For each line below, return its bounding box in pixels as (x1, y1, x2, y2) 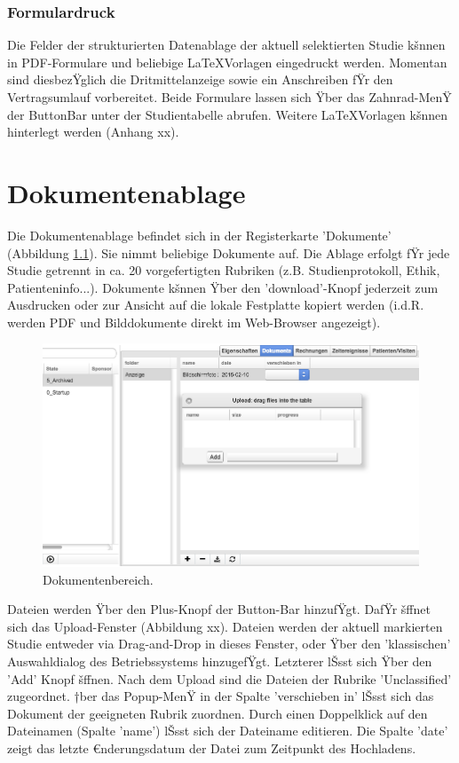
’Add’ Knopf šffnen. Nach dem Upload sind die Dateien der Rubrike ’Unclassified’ (7, 669, 452, 688)
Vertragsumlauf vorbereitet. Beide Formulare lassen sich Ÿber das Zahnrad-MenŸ (7, 88, 452, 106)
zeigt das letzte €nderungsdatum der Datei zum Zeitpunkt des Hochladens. (7, 739, 416, 758)
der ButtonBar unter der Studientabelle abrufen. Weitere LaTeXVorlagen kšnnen (7, 105, 448, 123)
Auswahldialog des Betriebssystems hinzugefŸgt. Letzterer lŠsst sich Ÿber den (7, 652, 432, 671)
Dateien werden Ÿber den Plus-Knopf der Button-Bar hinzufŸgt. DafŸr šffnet (7, 600, 431, 618)
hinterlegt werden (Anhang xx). (7, 122, 179, 141)
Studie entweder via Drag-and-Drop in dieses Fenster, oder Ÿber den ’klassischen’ (7, 634, 451, 653)
